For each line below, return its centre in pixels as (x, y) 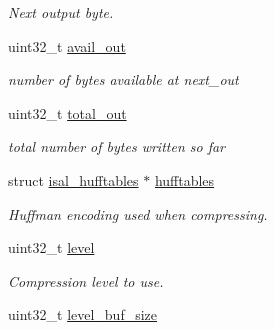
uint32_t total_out (67, 112)
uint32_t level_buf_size (83, 314)
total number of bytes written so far (117, 146)
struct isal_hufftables (73, 179)
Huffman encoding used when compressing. (138, 213)
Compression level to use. (86, 280)
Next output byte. (61, 12)
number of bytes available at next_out (123, 79)
